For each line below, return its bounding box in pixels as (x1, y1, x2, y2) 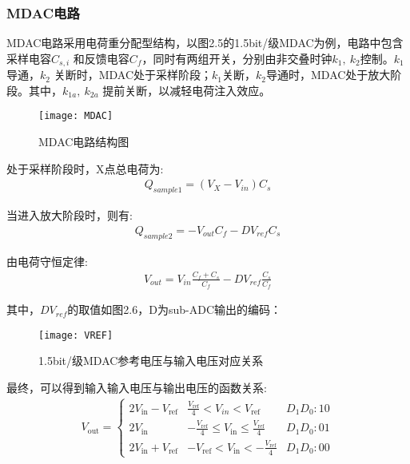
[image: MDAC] (38, 110, 113, 122)
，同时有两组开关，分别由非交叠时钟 (141, 50, 332, 66)
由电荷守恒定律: (6, 252, 88, 269)
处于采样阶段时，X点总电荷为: (6, 160, 164, 176)
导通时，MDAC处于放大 (265, 66, 391, 83)
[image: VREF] (38, 329, 113, 341)
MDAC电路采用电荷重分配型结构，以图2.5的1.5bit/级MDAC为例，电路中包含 (6, 34, 404, 51)
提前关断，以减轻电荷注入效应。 (102, 81, 271, 98)
